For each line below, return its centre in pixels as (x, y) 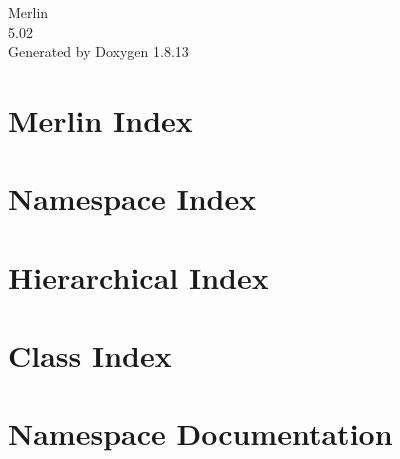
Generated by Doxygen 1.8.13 (98, 51)
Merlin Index (100, 119)
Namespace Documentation (200, 433)
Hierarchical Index (138, 276)
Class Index (90, 355)
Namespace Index (132, 198)
